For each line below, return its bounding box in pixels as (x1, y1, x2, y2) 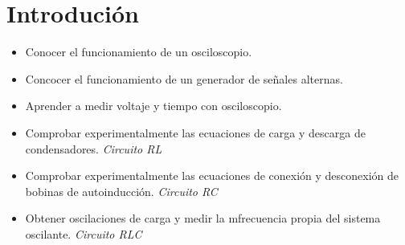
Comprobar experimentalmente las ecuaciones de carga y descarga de (25, 124, 366, 141)
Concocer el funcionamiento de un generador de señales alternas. (25, 70, 343, 87)
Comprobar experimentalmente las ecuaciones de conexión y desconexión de (25, 167, 399, 184)
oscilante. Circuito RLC (25, 225, 142, 242)
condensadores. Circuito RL (25, 140, 162, 157)
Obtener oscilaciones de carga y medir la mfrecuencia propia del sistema (25, 210, 381, 227)
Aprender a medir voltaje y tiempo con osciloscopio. (25, 97, 282, 114)
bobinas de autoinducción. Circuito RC (25, 182, 218, 199)
